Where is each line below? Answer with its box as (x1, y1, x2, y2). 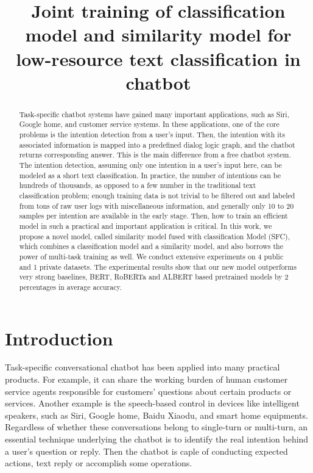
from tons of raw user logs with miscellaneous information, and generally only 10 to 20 (19, 200, 294, 211)
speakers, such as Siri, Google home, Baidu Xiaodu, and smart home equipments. (5, 408, 308, 421)
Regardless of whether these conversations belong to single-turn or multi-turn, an (5, 421, 308, 433)
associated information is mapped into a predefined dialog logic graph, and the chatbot (19, 139, 295, 150)
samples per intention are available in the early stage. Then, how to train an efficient (19, 211, 288, 221)
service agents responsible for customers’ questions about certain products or (5, 385, 292, 397)
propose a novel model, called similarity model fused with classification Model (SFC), (19, 231, 290, 241)
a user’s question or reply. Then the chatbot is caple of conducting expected (5, 444, 288, 457)
